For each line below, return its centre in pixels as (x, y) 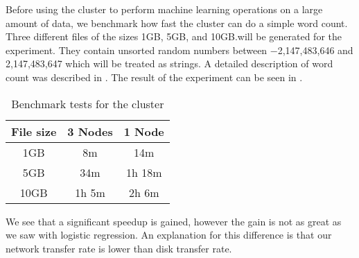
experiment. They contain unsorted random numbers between (137, 50)
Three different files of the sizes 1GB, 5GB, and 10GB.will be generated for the (174, 36)
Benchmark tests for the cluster (88, 103)
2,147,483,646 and (315, 50)
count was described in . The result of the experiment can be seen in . (154, 77)
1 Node (144, 131)
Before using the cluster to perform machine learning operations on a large (164, 9)
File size (34, 131)
